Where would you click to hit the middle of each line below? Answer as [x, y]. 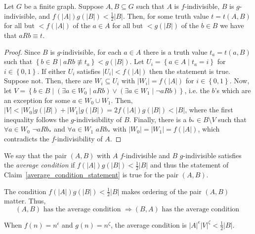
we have [232, 25]
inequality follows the [36, 119]
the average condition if [40, 165]
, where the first [209, 110]
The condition [25, 191]
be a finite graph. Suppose [64, 6]
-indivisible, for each [91, 51]
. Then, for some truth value [166, 16]
